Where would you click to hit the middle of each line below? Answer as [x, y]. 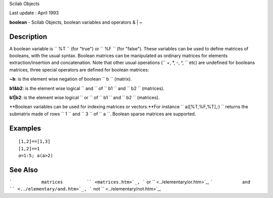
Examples [25, 128]
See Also [24, 170]
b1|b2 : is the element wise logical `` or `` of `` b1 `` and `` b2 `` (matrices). [84, 98]
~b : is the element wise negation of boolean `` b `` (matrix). [71, 79]
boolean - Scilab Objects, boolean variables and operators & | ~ [76, 22]
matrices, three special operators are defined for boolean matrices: [79, 70]
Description [28, 37]
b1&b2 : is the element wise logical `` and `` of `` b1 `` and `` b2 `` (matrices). [87, 88]
